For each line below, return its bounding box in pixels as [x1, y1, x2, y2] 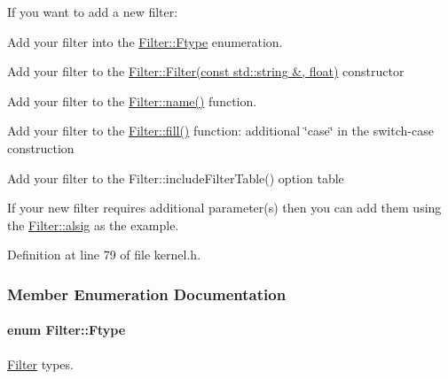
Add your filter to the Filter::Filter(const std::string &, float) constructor [7, 62, 405, 81]
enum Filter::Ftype [7, 321, 126, 339]
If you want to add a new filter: [7, 3, 178, 20]
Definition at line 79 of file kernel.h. [7, 245, 201, 264]
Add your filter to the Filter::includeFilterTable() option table [7, 168, 344, 187]
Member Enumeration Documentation [7, 282, 287, 305]
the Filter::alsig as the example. [7, 215, 179, 234]
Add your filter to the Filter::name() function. [7, 91, 257, 110]
